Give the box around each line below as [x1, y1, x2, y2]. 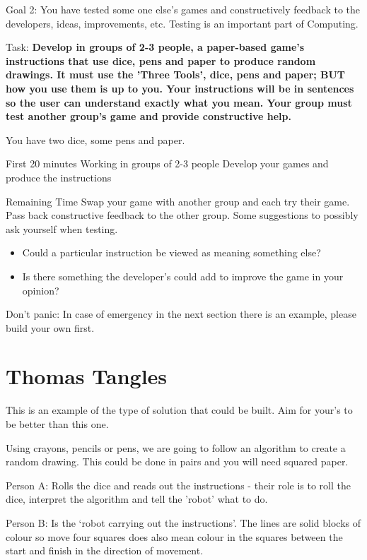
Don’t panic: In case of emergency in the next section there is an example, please [6, 306, 356, 321]
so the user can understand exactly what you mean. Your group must [6, 95, 352, 109]
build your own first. [6, 320, 95, 335]
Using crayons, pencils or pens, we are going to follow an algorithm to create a [6, 440, 346, 455]
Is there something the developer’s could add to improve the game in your [22, 268, 344, 283]
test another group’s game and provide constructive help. [6, 109, 291, 124]
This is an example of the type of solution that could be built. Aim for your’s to [6, 403, 353, 417]
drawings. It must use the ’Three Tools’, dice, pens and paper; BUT [6, 67, 346, 82]
